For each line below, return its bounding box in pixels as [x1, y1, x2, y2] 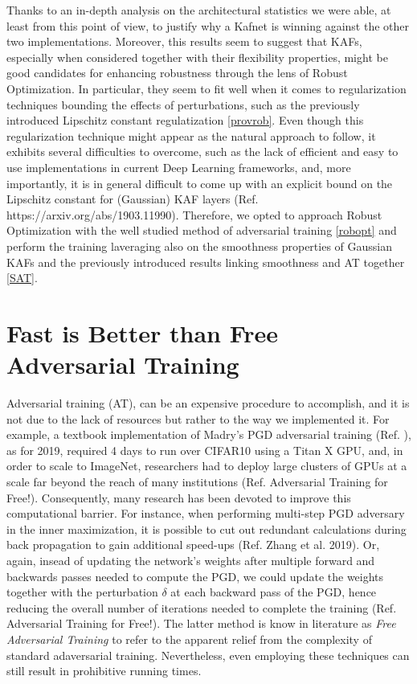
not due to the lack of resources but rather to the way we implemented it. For [6, 410, 390, 427]
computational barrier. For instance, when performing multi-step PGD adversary [6, 505, 405, 522]
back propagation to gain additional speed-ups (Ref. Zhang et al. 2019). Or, [6, 536, 380, 553]
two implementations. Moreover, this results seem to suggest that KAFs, [6, 33, 362, 50]
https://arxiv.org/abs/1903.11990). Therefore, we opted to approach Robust [6, 206, 382, 223]
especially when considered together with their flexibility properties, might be [6, 48, 388, 65]
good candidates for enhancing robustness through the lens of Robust [6, 64, 348, 81]
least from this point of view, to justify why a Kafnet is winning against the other [6, 17, 409, 34]
